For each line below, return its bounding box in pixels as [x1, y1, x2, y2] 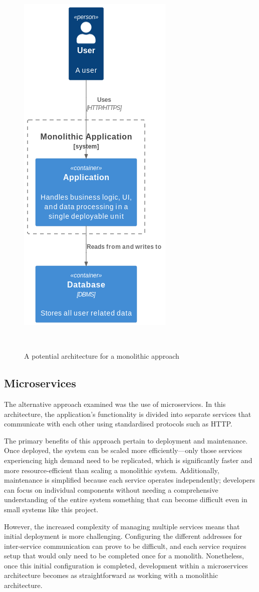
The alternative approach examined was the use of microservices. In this [4, 398, 226, 409]
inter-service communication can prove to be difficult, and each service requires [4, 540, 246, 551]
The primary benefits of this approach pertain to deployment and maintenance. [4, 435, 248, 446]
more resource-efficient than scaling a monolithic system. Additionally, [4, 465, 219, 475]
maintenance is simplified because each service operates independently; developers [4, 475, 255, 485]
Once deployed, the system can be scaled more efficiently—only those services [4, 445, 242, 456]
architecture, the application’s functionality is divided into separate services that [4, 408, 251, 419]
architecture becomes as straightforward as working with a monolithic [4, 570, 218, 580]
